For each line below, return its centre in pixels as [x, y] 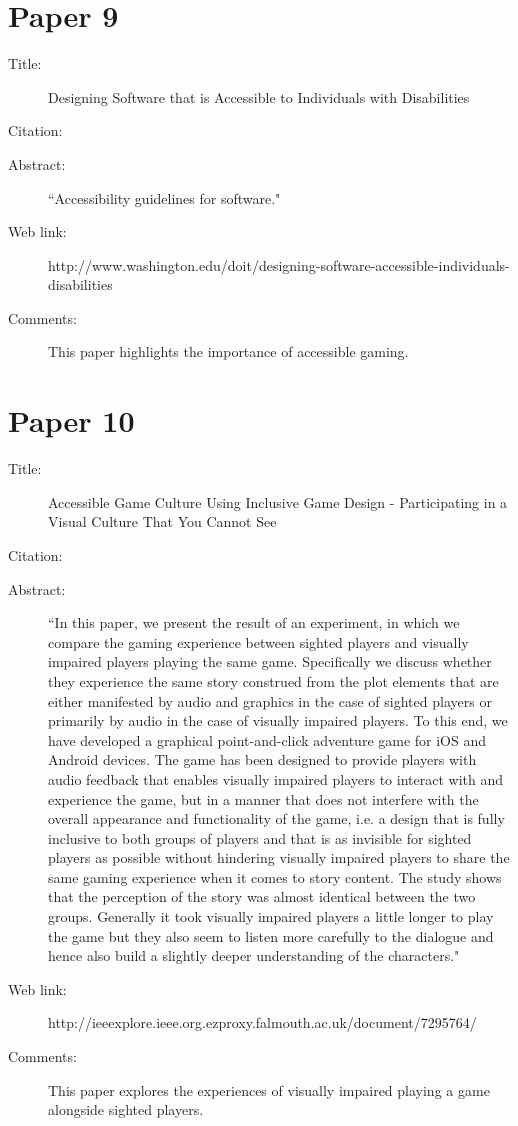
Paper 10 [71, 420]
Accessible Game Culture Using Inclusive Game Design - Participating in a [278, 501]
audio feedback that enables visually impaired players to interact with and [275, 778]
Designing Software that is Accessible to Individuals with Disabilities [259, 96]
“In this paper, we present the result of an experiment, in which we [254, 622]
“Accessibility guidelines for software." [164, 197]
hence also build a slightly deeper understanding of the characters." [254, 955]
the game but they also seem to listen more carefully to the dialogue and [271, 935]
